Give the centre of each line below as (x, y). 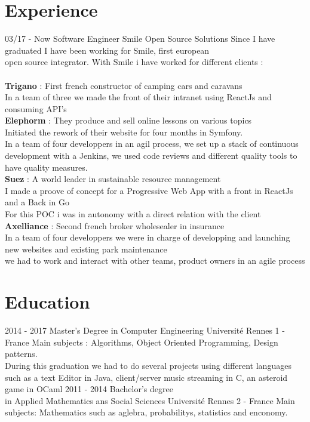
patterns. (21, 354)
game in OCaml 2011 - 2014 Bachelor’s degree (89, 389)
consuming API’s (36, 108)
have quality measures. (46, 167)
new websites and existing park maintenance (86, 249)
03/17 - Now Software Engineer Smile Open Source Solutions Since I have (140, 38)
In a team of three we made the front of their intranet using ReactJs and (138, 97)
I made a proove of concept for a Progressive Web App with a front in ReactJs (149, 190)
